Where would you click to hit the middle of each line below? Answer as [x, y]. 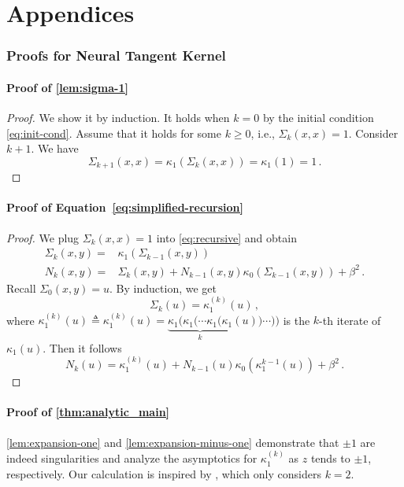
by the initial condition [318, 118]
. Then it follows [82, 347]
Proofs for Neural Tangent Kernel [116, 55]
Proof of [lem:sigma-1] [67, 87]
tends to [330, 458]
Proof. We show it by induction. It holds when [118, 118]
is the [297, 320]
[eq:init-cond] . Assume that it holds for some [114, 133]
